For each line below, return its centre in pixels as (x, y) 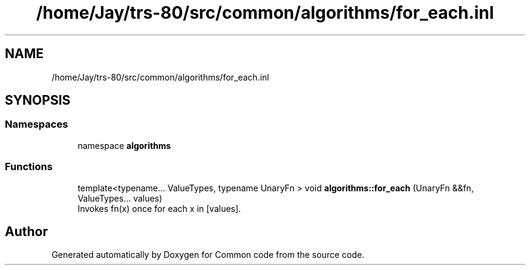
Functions (29, 167)
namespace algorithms (124, 145)
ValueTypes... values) (120, 198)
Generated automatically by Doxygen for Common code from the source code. (208, 255)
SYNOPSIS (38, 100)
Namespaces (37, 124)
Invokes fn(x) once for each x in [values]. (159, 208)
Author (26, 231)
